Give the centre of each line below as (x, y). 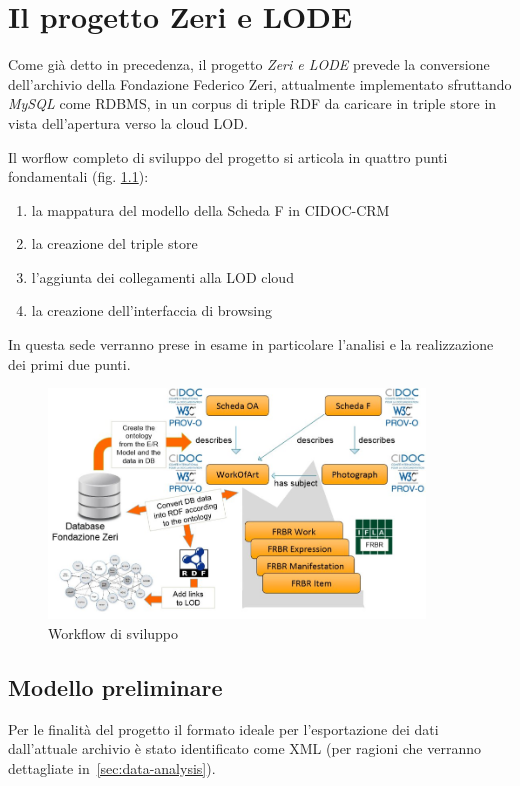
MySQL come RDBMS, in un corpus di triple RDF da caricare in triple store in (252, 103)
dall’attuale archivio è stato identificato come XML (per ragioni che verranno (244, 748)
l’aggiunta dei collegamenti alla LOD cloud (162, 276)
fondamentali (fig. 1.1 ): (78, 176)
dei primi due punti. (69, 363)
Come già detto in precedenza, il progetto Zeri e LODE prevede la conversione (249, 64)
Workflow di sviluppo (113, 632)
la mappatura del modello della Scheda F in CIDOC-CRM (210, 209)
